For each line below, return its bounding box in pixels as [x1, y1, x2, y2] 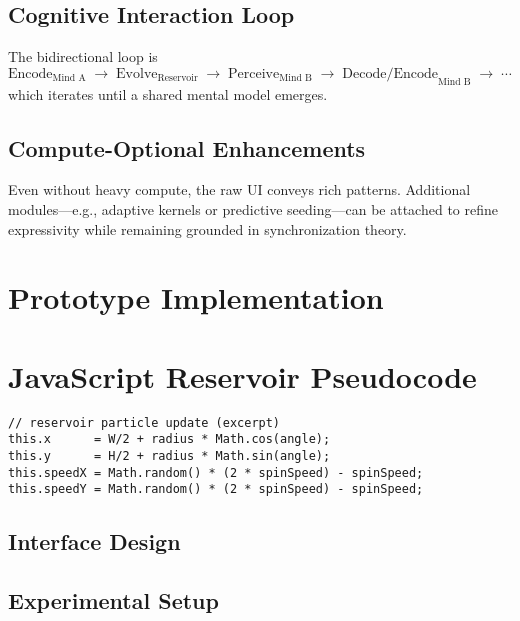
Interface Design [8, 526, 181, 557]
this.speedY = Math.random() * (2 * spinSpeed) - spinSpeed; [8, 482, 424, 497]
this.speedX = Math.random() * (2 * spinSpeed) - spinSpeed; [8, 465, 424, 480]
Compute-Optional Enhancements [8, 132, 366, 163]
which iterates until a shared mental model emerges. [8, 83, 328, 104]
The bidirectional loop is [8, 46, 158, 67]
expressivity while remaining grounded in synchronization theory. [8, 218, 407, 239]
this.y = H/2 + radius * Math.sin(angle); [8, 448, 331, 463]
